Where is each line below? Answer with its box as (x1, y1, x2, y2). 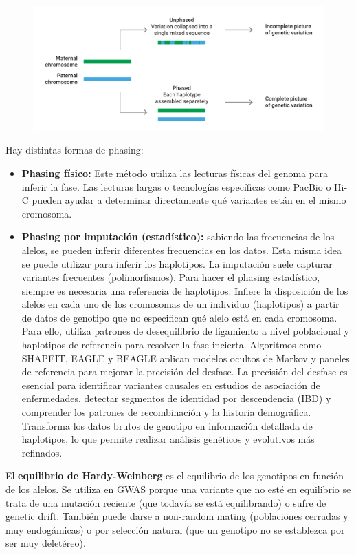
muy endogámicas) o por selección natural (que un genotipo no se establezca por (5, 522, 345, 536)
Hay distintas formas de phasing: (5, 143, 144, 157)
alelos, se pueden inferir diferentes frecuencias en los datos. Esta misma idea (21, 242, 342, 257)
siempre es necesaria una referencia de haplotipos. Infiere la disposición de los (21, 283, 348, 297)
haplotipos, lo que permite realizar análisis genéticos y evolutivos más (21, 432, 315, 446)
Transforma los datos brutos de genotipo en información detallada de (21, 418, 313, 432)
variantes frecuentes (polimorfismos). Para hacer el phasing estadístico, (21, 270, 320, 284)
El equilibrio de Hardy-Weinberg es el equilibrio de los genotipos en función (5, 468, 344, 483)
